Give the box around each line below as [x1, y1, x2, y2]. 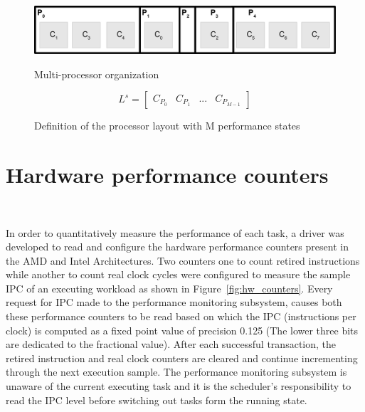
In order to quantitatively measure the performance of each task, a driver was [6, 225, 344, 240]
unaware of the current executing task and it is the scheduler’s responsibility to [6, 379, 351, 393]
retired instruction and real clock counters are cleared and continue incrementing [6, 350, 358, 365]
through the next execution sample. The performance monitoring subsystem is [6, 364, 347, 379]
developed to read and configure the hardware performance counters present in [6, 239, 349, 254]
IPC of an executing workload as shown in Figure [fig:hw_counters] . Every [6, 280, 333, 295]
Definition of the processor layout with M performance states [34, 118, 300, 133]
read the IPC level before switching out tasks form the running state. [6, 392, 307, 407]
